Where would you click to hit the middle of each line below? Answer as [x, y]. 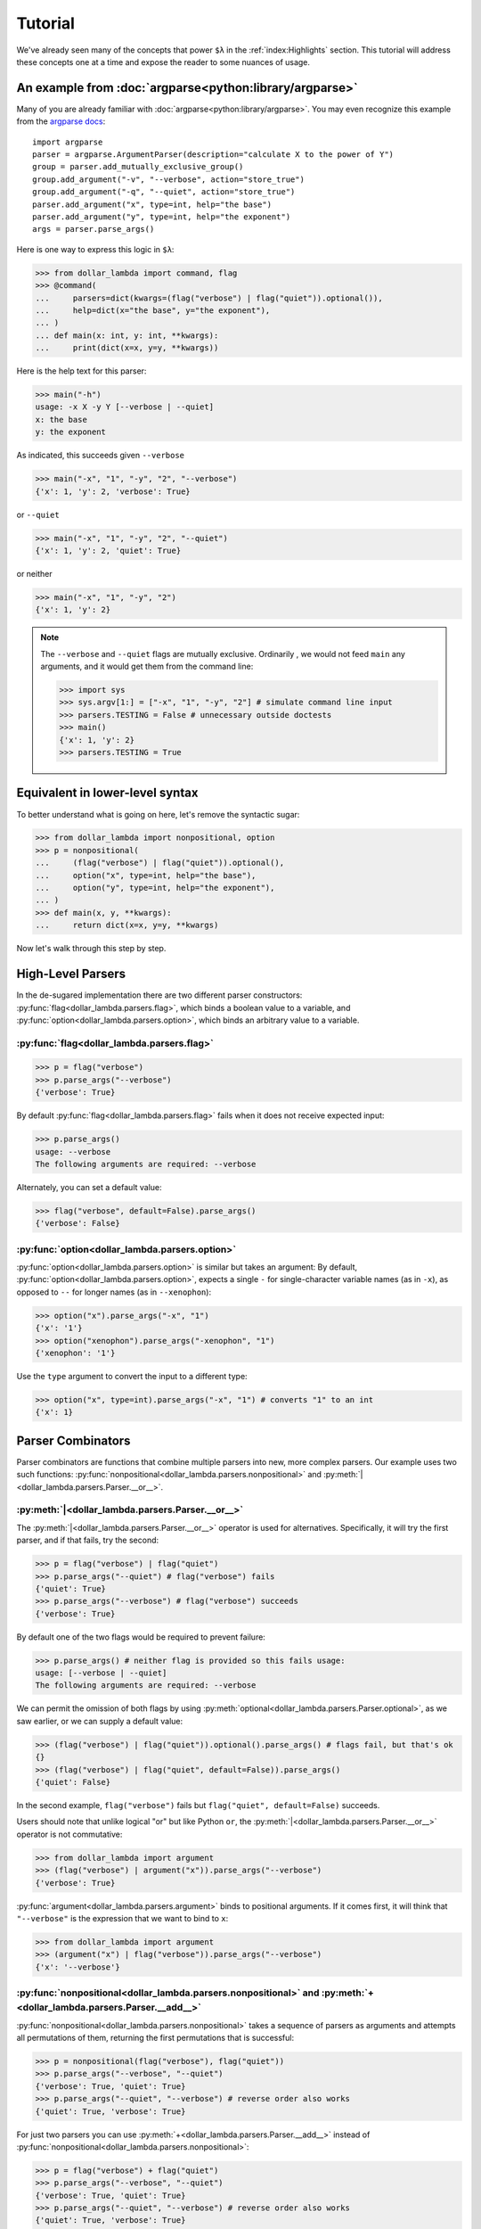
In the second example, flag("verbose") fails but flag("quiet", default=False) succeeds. [198, 1805]
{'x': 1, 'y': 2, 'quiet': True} [108, 550]
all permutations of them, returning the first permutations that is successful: [155, 2037]
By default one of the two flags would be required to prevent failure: [141, 1637]
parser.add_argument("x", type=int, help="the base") [152, 204]
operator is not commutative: [69, 1834]
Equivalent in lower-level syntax [107, 793]
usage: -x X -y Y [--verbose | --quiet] [124, 407]
